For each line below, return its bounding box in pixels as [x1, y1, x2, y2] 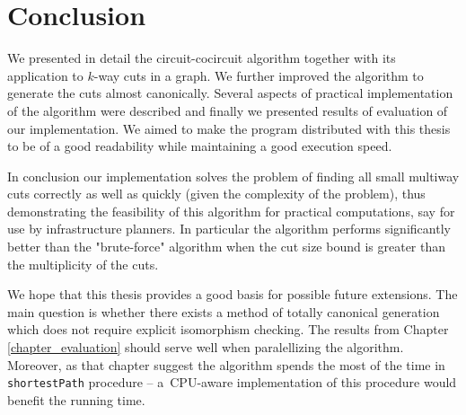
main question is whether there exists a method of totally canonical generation [7, 302, 440, 321]
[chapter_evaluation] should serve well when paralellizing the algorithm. [7, 338, 404, 357]
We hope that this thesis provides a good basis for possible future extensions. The [7, 285, 458, 304]
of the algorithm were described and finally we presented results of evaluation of [7, 101, 448, 119]
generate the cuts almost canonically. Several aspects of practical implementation [7, 84, 453, 102]
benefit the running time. [7, 390, 145, 409]
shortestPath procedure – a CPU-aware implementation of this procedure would [7, 373, 457, 392]
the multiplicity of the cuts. [7, 254, 159, 273]
